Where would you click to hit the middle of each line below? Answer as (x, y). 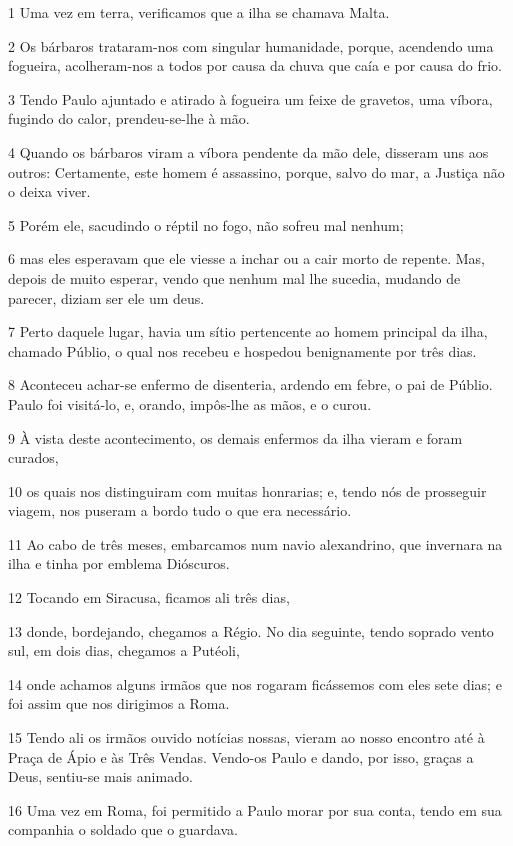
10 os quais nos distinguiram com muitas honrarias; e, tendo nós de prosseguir (247, 490)
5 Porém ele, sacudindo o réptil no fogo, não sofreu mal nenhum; (206, 224)
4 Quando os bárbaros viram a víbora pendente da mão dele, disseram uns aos (248, 151)
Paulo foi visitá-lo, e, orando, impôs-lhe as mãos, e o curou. (190, 403)
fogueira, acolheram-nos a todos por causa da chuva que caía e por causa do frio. (255, 65)
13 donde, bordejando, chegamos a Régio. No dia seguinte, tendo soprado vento (251, 630)
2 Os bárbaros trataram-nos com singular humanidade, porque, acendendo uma (251, 45)
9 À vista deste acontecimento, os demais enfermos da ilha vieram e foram (235, 437)
